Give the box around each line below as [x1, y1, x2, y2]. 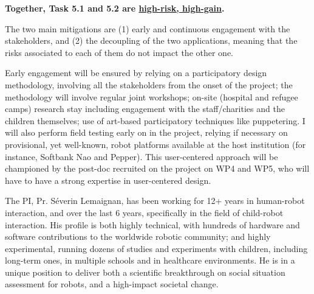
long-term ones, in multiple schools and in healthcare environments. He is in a [5, 254, 295, 267]
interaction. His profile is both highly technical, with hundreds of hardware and [5, 218, 300, 231]
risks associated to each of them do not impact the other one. [5, 46, 234, 58]
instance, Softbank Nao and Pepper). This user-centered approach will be [5, 150, 278, 163]
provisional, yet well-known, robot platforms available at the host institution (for [5, 138, 306, 150]
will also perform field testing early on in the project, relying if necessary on [5, 126, 288, 139]
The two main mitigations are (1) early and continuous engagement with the [5, 22, 290, 35]
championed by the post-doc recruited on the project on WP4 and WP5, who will [5, 162, 310, 175]
